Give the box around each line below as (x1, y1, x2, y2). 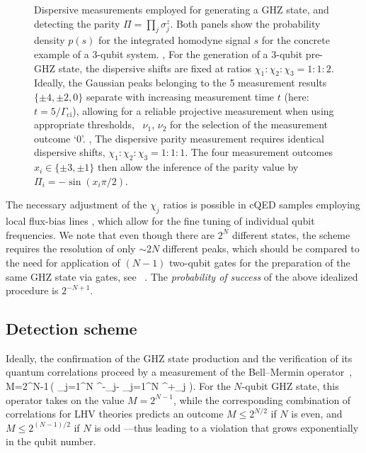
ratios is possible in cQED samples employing (163, 197, 360, 212)
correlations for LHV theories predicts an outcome (6, 406, 224, 421)
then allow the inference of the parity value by (97, 160, 299, 174)
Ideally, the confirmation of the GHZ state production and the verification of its (6, 350, 353, 365)
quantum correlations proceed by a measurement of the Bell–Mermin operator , (6, 364, 353, 379)
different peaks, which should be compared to (162, 241, 360, 256)
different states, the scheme (231, 227, 350, 242)
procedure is (6, 283, 59, 298)
